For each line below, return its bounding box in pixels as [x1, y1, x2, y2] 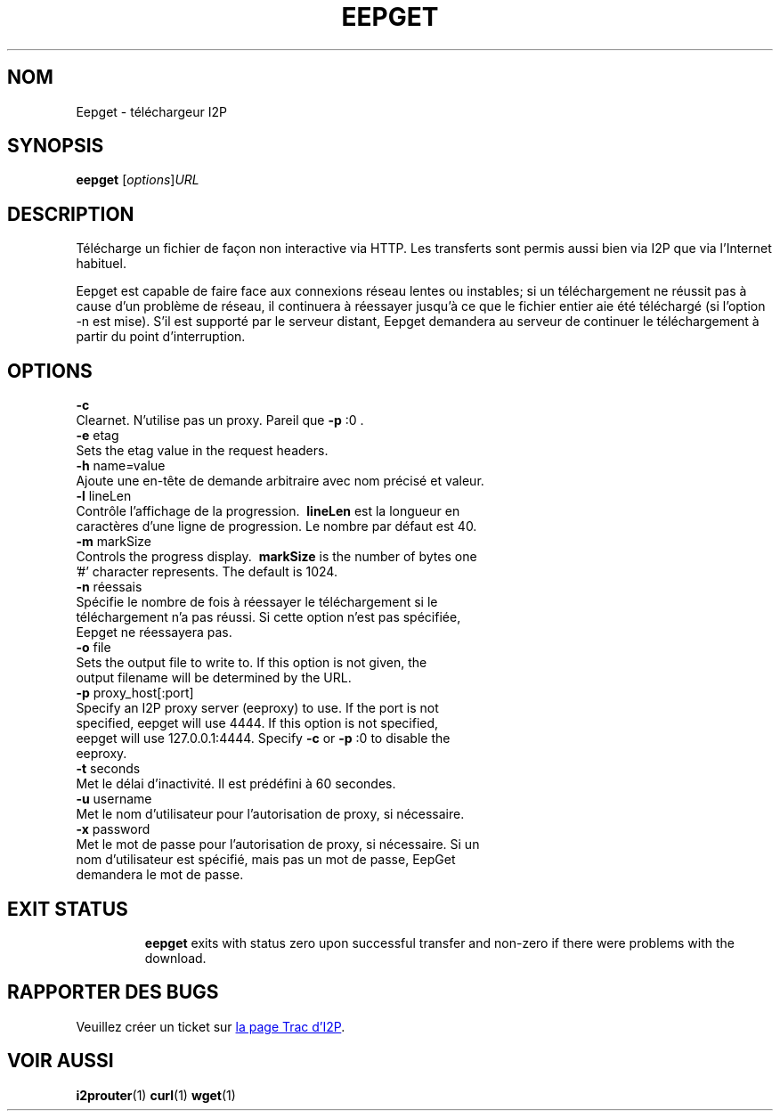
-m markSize [76, 534, 152, 550]
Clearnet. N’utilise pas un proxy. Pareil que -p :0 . [76, 412, 364, 428]
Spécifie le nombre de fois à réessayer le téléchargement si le [76, 594, 438, 610]
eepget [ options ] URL [76, 172, 199, 188]
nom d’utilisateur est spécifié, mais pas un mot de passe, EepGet [76, 852, 456, 868]
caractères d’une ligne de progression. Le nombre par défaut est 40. [76, 518, 477, 535]
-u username [76, 791, 152, 807]
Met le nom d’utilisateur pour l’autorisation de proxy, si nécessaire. [76, 806, 465, 822]
